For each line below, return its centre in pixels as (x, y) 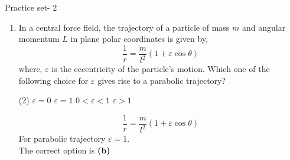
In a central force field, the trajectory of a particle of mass (124, 27)
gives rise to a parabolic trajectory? (162, 80)
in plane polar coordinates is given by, (139, 39)
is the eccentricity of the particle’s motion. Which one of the (161, 69)
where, (30, 69)
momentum (39, 39)
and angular (264, 27)
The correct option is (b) (64, 150)
